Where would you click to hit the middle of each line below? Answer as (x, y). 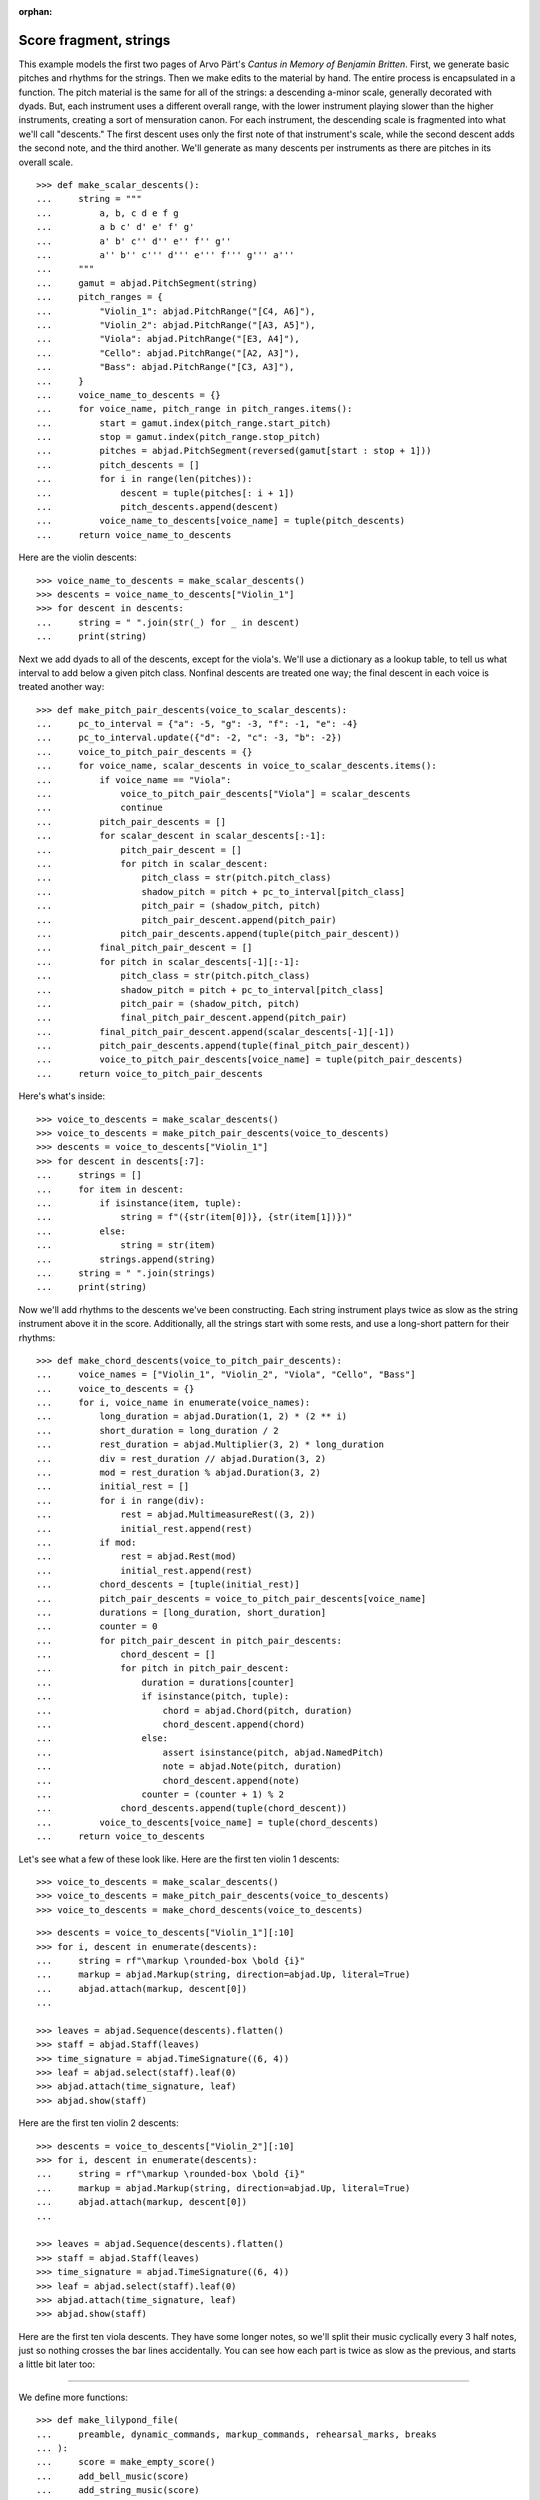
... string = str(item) (126, 1245)
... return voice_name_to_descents (134, 534)
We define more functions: (73, 2397)
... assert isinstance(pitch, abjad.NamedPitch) (210, 1752)
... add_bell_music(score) (113, 2476)
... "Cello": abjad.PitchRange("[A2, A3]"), (168, 353)
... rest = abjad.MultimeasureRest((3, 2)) (176, 1514)
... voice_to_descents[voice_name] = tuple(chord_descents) (207, 1822)
